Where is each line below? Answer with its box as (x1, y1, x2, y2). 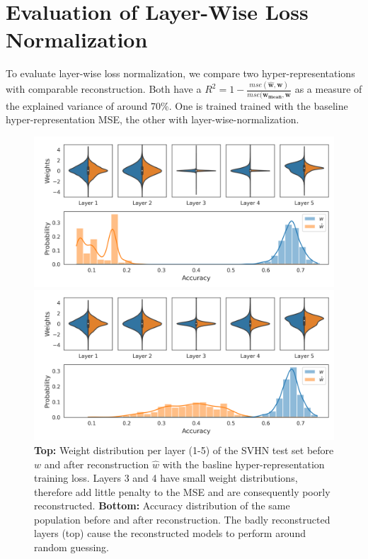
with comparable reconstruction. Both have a (6, 81, 202, 96)
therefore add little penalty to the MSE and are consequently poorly (34, 484, 330, 499)
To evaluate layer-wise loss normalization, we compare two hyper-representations (6, 66, 355, 81)
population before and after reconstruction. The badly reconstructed (34, 512, 330, 526)
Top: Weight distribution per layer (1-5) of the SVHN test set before (34, 442, 334, 457)
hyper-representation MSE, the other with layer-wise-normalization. (6, 112, 299, 127)
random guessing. (34, 540, 109, 555)
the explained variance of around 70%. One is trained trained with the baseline (6, 98, 348, 113)
